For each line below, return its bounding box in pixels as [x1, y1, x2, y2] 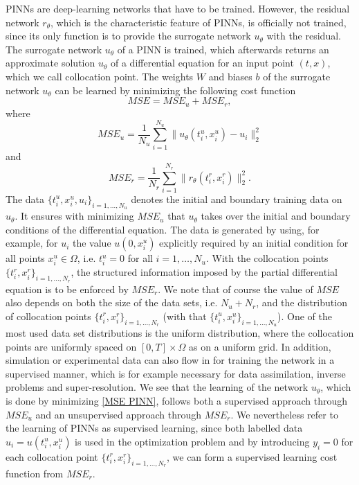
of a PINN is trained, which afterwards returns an [117, 42, 329, 56]
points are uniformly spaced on [6, 339, 137, 353]
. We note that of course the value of [158, 281, 313, 296]
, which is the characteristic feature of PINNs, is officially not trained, [50, 15, 347, 29]
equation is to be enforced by [6, 281, 129, 296]
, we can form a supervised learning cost [166, 449, 338, 464]
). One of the [277, 308, 332, 323]
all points [6, 251, 45, 265]
